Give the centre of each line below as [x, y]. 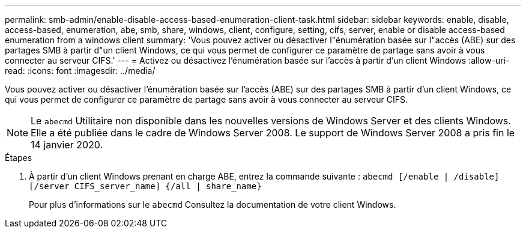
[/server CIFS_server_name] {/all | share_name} [145, 186]
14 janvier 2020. [67, 145]
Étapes [19, 158]
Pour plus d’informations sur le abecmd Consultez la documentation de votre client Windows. [213, 204]
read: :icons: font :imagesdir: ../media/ [80, 71]
